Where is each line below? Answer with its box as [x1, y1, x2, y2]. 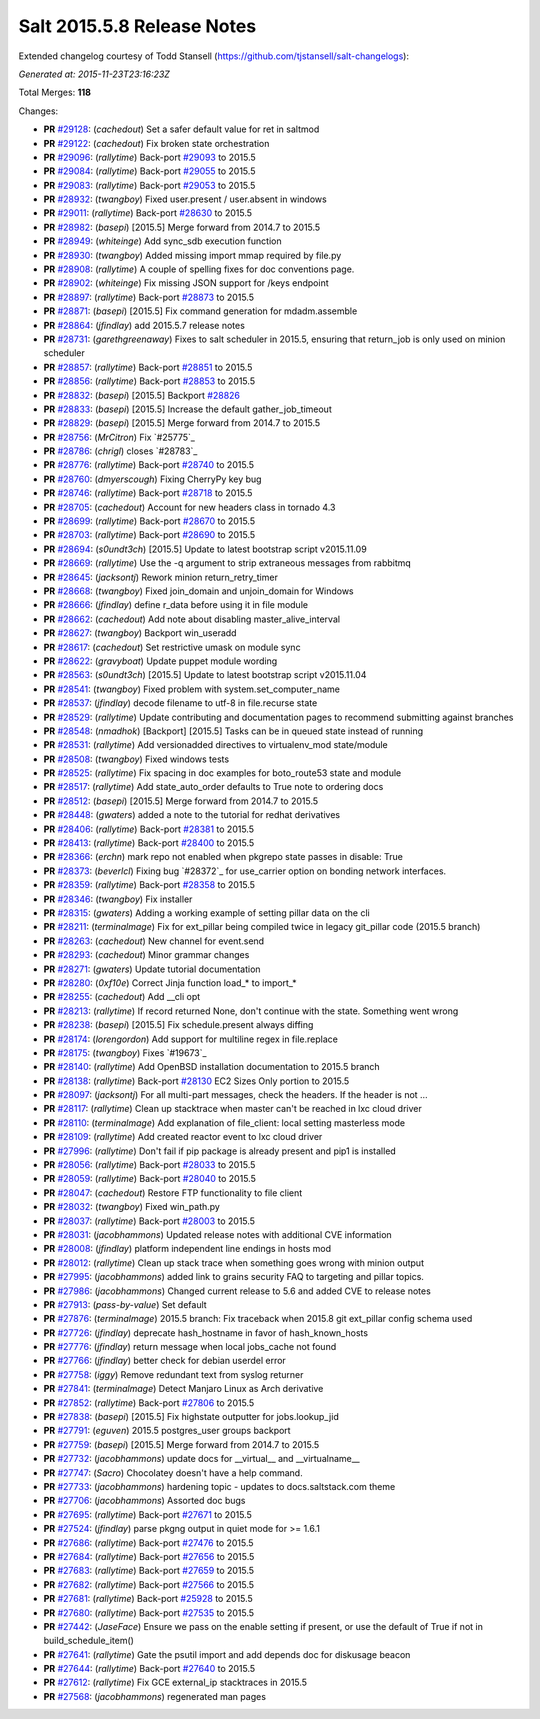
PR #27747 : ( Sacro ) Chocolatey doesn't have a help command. [43, 1466, 304, 1479]
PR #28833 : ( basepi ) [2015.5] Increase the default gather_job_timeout [43, 403, 332, 415]
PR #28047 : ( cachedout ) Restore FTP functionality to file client [43, 1186, 303, 1199]
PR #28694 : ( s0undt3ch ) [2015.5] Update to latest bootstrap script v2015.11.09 [43, 543, 367, 555]
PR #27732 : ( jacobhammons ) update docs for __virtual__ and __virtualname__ [43, 1453, 360, 1465]
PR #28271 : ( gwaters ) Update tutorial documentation [43, 963, 261, 975]
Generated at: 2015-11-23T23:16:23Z [18, 68, 170, 80]
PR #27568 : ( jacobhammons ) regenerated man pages [43, 1690, 267, 1702]
